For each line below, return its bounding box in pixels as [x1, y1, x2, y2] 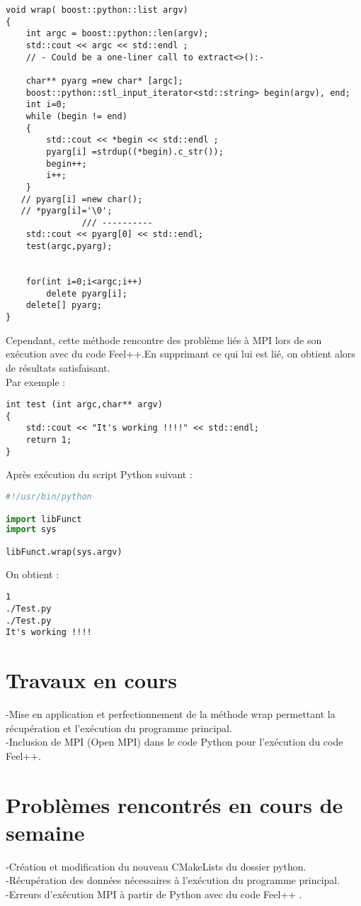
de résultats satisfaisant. [6, 360, 110, 375]
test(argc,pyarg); [25, 241, 113, 252]
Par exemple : [6, 374, 66, 389]
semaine [6, 817, 85, 846]
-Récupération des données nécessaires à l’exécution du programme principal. [6, 873, 340, 888]
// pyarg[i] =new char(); [21, 194, 143, 204]
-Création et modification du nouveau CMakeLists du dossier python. [6, 858, 306, 873]
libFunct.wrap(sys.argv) [6, 546, 122, 557]
